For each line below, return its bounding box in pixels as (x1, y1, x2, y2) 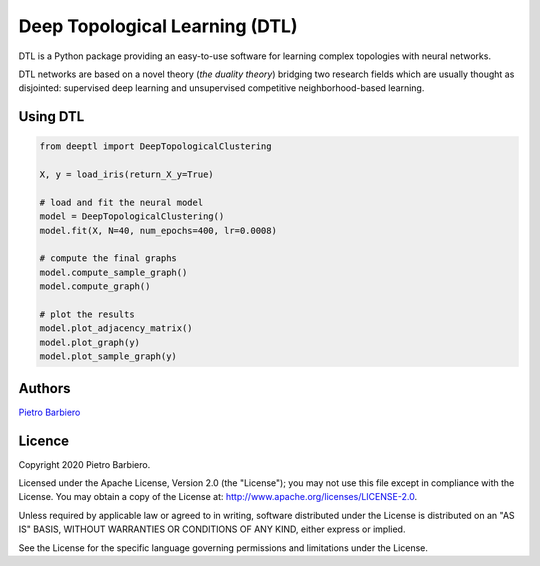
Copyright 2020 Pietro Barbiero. (18, 458, 151, 470)
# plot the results (39, 309, 135, 320)
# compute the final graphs (39, 253, 177, 264)
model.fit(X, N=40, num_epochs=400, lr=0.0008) (39, 225, 277, 236)
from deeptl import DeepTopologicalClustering (39, 141, 272, 152)
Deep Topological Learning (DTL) (18, 15, 299, 37)
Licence (18, 432, 70, 449)
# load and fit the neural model (39, 196, 204, 208)
